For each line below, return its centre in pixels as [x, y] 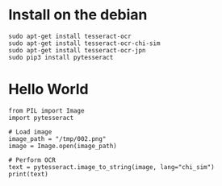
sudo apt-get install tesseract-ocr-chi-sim [84, 43]
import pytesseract [41, 118]
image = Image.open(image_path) [63, 146]
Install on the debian [78, 15]
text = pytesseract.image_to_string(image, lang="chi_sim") [112, 167]
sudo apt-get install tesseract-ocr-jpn [77, 50]
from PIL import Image [46, 110]
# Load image [30, 132]
